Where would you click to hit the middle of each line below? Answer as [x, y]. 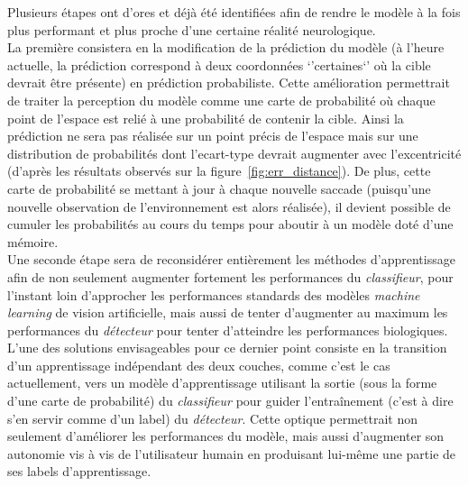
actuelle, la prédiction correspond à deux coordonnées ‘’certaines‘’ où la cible [219, 64]
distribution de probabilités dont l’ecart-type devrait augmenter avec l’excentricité [234, 153]
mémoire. [33, 241]
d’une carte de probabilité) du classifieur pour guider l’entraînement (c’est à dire [230, 401]
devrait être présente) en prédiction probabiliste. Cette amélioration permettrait [229, 83]
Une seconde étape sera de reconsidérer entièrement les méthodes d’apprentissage [231, 259]
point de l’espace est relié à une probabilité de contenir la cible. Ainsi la [206, 118]
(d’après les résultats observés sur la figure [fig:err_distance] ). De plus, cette [219, 171]
